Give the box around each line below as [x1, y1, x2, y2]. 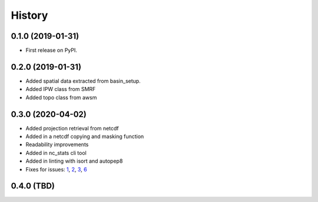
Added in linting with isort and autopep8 [25, 157, 123, 164]
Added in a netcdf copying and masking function [25, 133, 144, 140]
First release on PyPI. [25, 47, 78, 54]
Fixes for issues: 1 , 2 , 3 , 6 [25, 166, 88, 173]
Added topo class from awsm [25, 94, 97, 101]
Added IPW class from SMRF [25, 86, 96, 93]
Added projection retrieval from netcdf [25, 124, 119, 132]
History [11, 9, 48, 22]
